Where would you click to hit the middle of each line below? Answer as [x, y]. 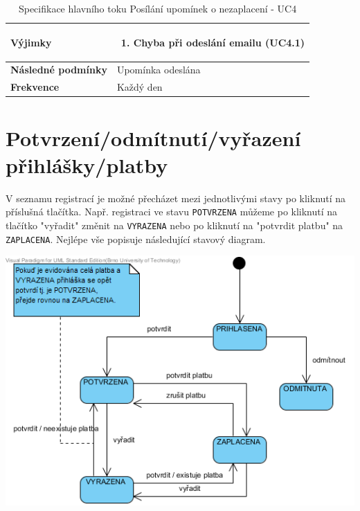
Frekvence [35, 87]
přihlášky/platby [87, 164]
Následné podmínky [59, 70]
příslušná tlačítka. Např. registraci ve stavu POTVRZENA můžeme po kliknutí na [172, 212]
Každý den [139, 87]
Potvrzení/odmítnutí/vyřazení [153, 137]
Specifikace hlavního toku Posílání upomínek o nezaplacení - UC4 [157, 8]
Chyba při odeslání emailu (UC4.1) [219, 42]
